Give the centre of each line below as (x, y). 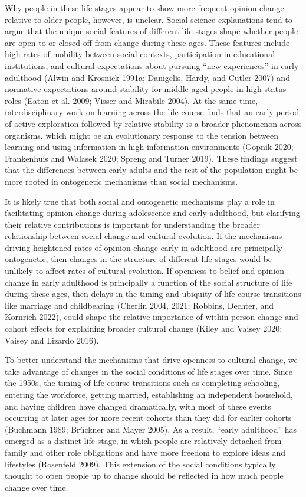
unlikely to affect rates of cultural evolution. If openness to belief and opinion (145, 271)
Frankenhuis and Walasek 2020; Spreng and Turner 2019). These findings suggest (151, 158)
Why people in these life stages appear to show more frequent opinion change (144, 8)
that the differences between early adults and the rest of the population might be (151, 170)
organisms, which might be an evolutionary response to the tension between (142, 135)
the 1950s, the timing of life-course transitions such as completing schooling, (142, 383)
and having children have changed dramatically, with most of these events (138, 406)
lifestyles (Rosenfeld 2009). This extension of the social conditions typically (140, 464)
